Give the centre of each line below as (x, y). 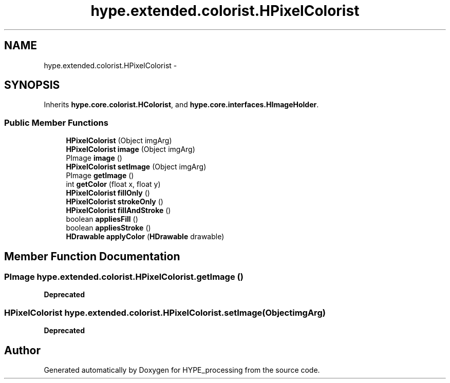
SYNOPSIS (32, 85)
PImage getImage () (100, 176)
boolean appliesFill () (102, 219)
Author (22, 350)
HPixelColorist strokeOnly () (115, 202)
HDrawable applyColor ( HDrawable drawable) (145, 237)
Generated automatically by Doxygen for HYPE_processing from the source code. (182, 370)
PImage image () (94, 158)
